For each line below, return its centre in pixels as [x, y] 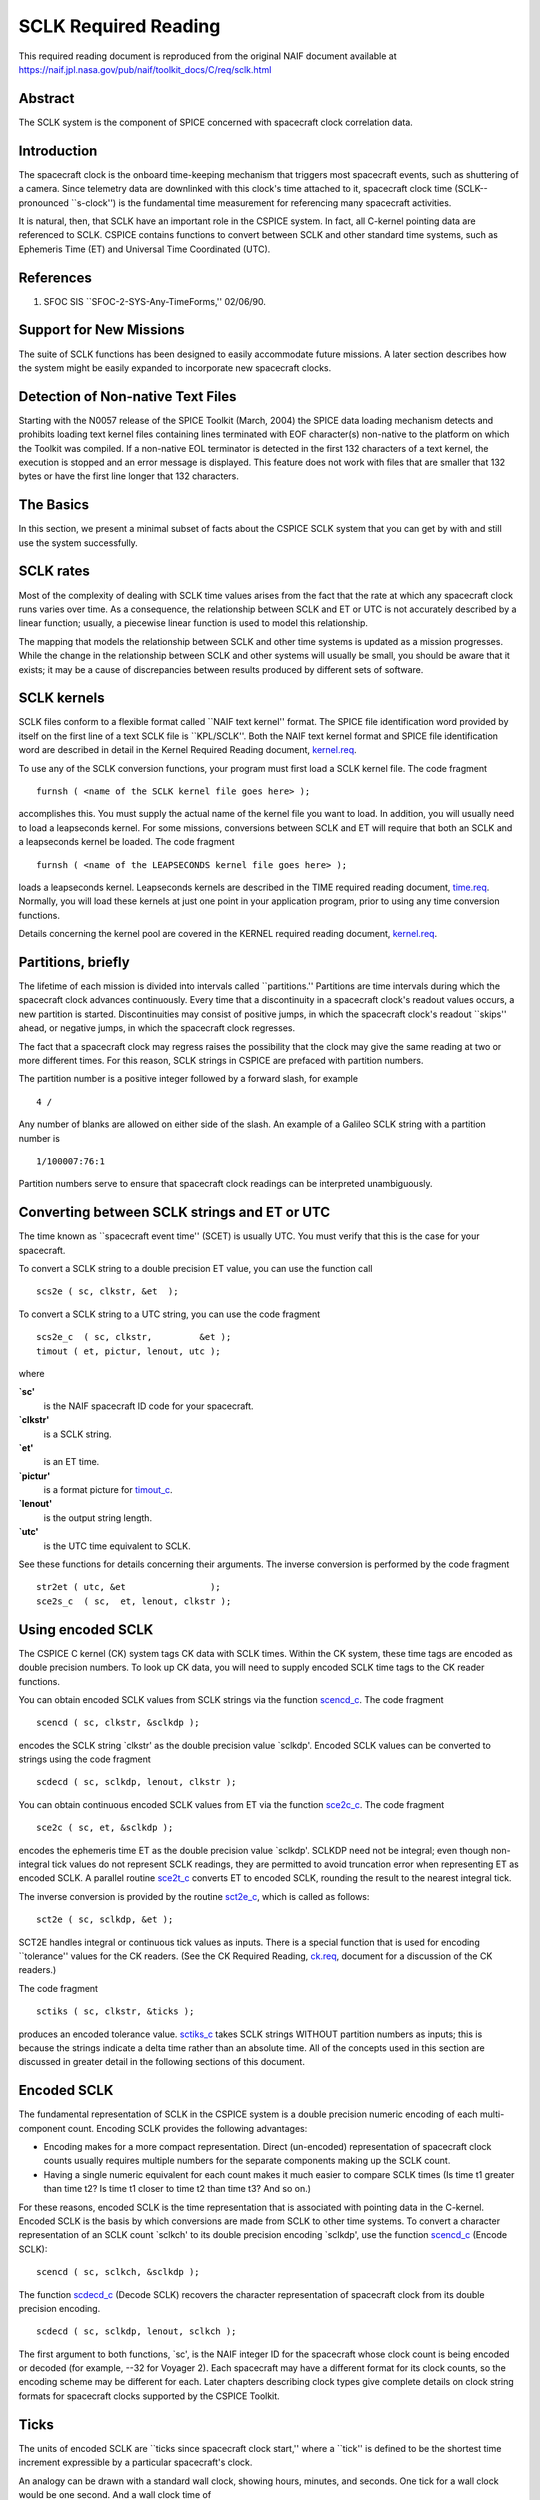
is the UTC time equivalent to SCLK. [117, 1546]
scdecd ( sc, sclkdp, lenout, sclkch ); [136, 2331]
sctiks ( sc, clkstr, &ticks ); [115, 2011]
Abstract [46, 98]
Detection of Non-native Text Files [127, 396]
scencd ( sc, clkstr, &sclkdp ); [118, 1723]
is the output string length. [98, 1517]
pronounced [43, 202]
